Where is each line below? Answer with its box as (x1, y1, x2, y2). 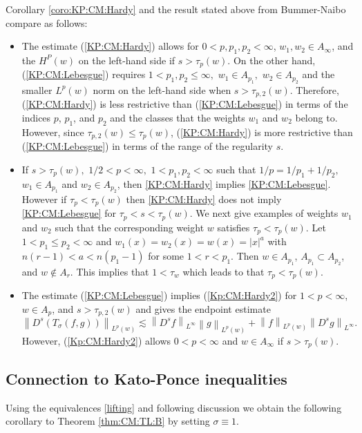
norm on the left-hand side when (93, 82, 231, 97)
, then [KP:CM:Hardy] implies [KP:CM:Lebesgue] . (117, 176, 331, 191)
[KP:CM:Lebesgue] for (21, 206, 117, 220)
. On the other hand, (227, 52, 316, 67)
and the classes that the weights (110, 110, 245, 124)
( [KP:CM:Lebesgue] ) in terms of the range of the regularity (21, 139, 273, 153)
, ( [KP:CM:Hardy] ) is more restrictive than (171, 124, 353, 139)
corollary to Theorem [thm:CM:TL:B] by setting (6, 414, 210, 428)
